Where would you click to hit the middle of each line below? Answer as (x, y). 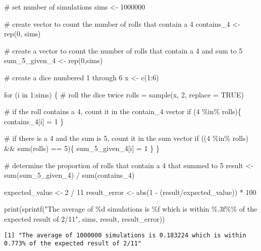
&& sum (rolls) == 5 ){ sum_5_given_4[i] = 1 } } (82, 148)
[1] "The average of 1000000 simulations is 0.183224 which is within (125, 235)
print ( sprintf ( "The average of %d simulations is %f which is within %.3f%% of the (131, 209)
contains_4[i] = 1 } (34, 121)
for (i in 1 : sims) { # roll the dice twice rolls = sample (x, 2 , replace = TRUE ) (124, 94)
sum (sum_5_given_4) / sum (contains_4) (69, 175)
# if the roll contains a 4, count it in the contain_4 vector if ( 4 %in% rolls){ (123, 111)
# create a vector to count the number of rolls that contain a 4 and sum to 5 (123, 50)
